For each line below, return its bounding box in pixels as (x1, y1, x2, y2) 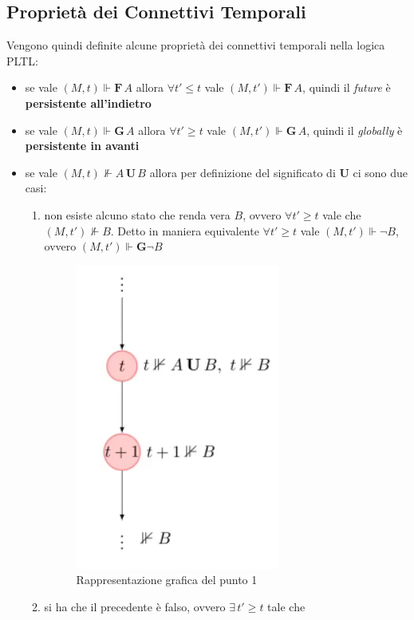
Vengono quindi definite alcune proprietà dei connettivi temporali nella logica (6, 37, 385, 53)
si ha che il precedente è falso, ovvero (44, 598, 226, 614)
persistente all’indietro (25, 94, 152, 111)
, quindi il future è (302, 79, 391, 96)
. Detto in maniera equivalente (110, 222, 259, 239)
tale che (267, 598, 306, 614)
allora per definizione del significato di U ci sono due (149, 164, 408, 180)
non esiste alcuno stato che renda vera (44, 206, 231, 223)
